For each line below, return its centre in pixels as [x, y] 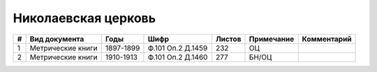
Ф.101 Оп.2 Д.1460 [178, 57]
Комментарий [327, 39]
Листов [228, 39]
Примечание [272, 39]
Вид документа [57, 39]
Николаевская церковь [84, 18]
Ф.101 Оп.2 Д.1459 [178, 48]
